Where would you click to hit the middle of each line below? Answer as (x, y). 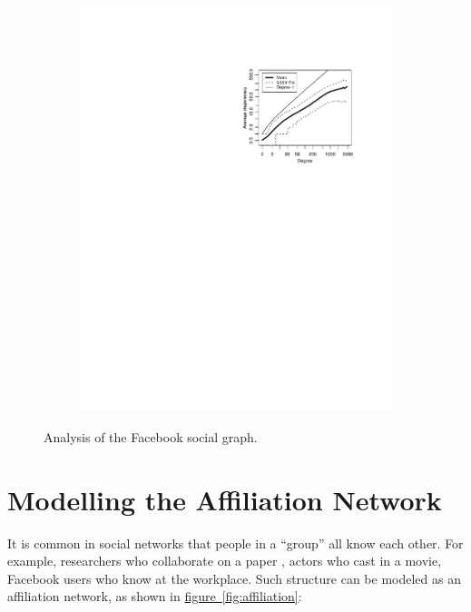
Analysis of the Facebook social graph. (151, 436)
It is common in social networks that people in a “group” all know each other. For (235, 543)
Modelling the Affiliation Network (225, 499)
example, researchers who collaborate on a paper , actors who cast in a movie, (225, 561)
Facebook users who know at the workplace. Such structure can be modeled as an (234, 578)
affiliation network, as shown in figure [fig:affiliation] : (155, 596)
